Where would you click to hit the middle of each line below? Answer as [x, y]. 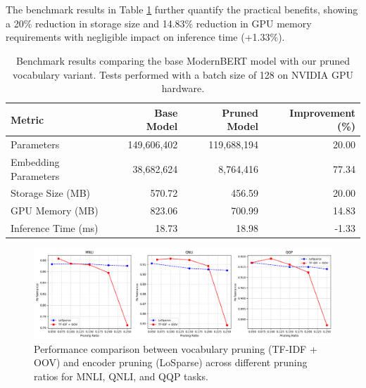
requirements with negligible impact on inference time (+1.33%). [145, 37]
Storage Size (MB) [51, 193]
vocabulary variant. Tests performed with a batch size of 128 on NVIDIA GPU [183, 74]
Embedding [35, 162]
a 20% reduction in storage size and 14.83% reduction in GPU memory [159, 23]
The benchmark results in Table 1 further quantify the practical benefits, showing [182, 9]
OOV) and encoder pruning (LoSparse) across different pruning [171, 362]
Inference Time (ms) [55, 228]
